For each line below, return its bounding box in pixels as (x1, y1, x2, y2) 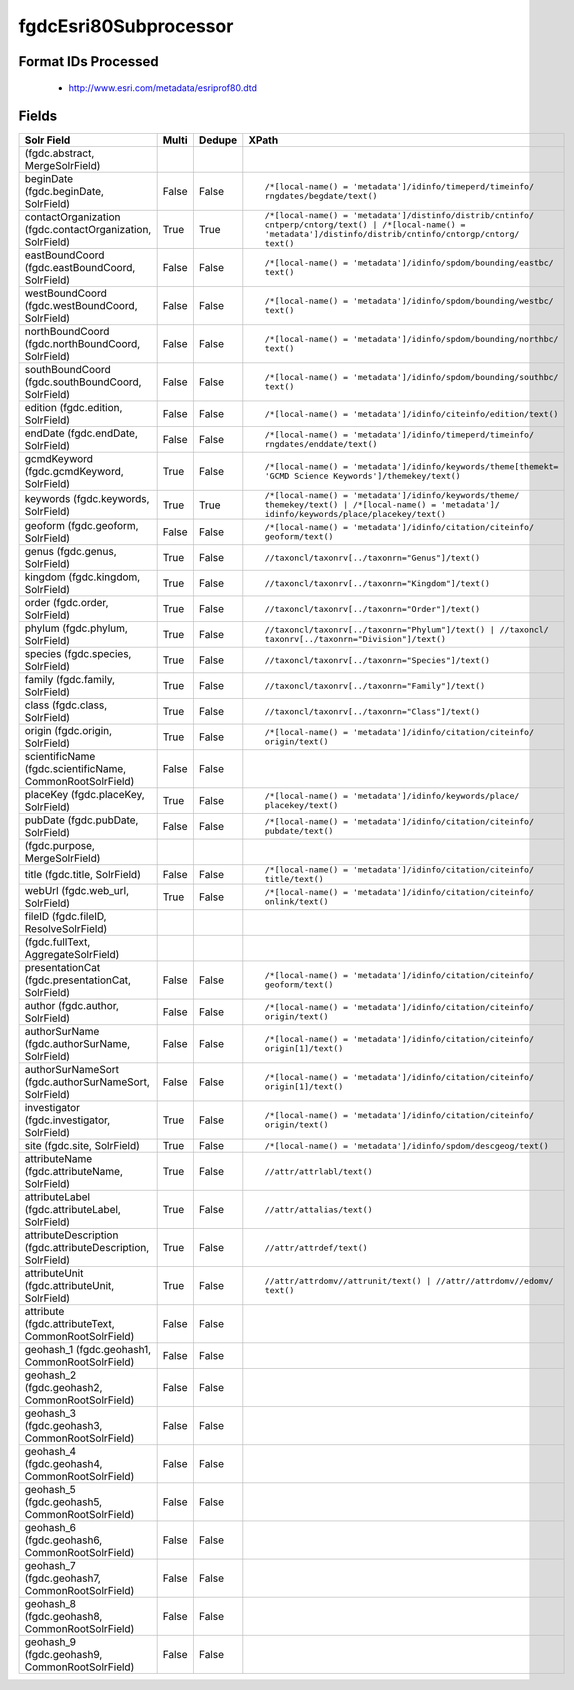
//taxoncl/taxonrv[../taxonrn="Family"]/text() (264, 680, 485, 691)
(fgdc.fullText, (24, 935, 91, 949)
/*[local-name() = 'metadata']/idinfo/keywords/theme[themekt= (264, 461, 559, 472)
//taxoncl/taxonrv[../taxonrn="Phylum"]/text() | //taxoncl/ (264, 625, 549, 635)
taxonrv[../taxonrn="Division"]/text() (264, 634, 447, 645)
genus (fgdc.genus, (24, 545, 117, 559)
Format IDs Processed (18, 53, 159, 70)
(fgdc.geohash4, (24, 1457, 103, 1471)
